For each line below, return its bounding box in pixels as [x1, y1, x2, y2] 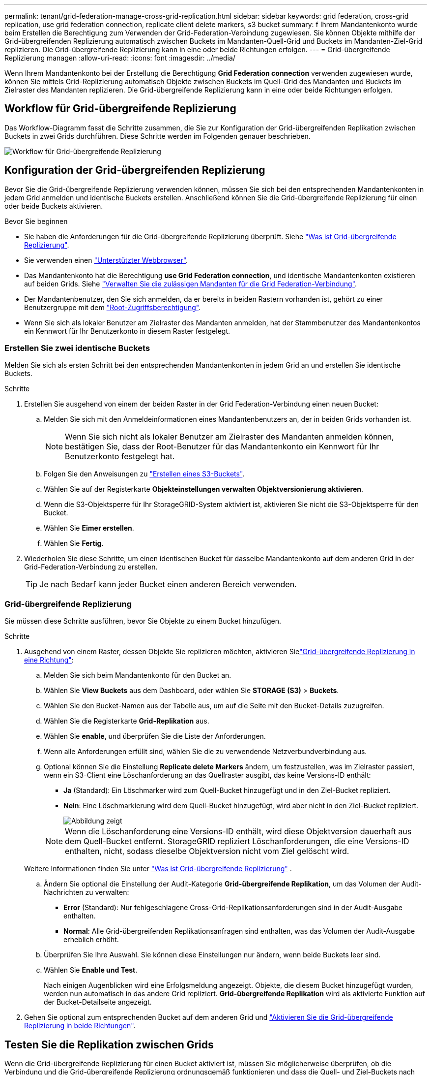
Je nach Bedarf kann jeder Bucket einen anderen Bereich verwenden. [39, 579, 297, 590]
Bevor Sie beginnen [4, 217, 68, 225]
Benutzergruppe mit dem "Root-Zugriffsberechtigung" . [24, 303, 201, 312]
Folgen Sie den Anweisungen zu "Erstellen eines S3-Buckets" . [44, 470, 245, 478]
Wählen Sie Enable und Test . [44, 966, 138, 975]
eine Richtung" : [24, 656, 74, 664]
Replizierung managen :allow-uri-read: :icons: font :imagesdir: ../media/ [4, 54, 235, 62]
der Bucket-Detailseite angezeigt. [44, 998, 152, 1007]
